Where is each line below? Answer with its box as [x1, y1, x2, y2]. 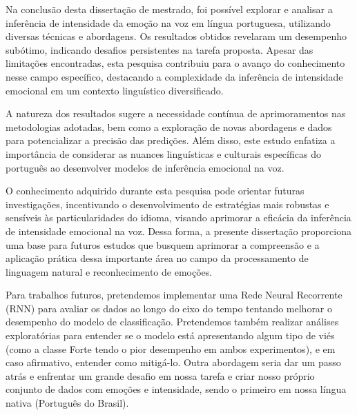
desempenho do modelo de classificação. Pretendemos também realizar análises [6, 314, 339, 329]
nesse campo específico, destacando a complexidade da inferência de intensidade [6, 69, 343, 83]
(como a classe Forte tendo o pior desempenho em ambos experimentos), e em [6, 341, 336, 356]
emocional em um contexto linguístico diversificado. [6, 83, 224, 97]
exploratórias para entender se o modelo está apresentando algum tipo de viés [6, 328, 335, 343]
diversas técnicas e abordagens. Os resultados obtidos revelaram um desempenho [6, 29, 347, 43]
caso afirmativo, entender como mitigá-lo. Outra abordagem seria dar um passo [6, 355, 341, 370]
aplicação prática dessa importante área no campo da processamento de [6, 251, 309, 265]
